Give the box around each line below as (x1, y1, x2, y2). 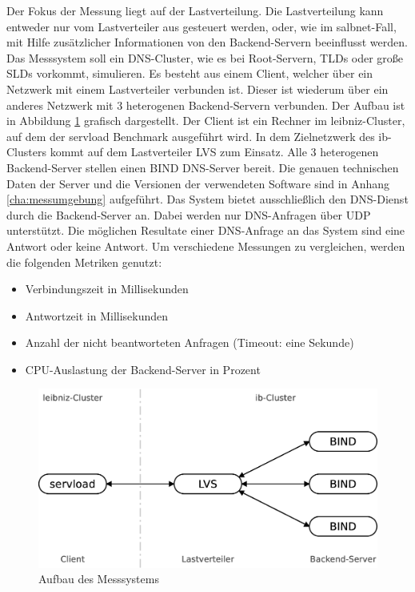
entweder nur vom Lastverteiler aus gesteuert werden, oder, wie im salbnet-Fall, (6, 18, 397, 34)
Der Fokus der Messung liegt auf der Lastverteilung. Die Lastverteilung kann (6, 2, 384, 18)
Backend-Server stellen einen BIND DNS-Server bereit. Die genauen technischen (6, 159, 399, 175)
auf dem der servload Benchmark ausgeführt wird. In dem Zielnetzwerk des (6, 127, 375, 144)
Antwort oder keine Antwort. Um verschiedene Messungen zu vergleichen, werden (6, 237, 405, 254)
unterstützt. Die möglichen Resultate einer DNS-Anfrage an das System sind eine (6, 222, 405, 239)
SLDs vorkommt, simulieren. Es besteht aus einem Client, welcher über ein (6, 65, 373, 82)
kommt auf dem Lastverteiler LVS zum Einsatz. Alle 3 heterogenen (50, 143, 379, 160)
